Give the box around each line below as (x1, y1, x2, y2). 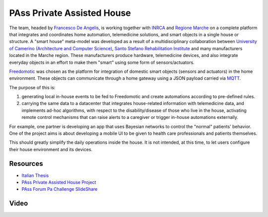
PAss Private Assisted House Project (21, 179, 96, 185)
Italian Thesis (21, 172, 49, 178)
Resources (9, 159, 43, 168)
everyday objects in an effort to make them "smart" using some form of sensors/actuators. (9, 59, 195, 65)
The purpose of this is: (9, 84, 56, 90)
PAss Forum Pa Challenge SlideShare (21, 186, 98, 192)
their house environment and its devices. (9, 146, 93, 152)
